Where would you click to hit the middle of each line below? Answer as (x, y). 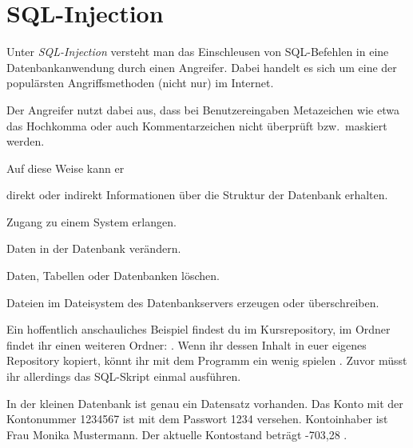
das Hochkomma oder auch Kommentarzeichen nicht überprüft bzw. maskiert (197, 125)
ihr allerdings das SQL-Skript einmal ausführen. (124, 376)
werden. (26, 141)
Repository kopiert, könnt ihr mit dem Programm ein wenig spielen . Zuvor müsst (207, 360)
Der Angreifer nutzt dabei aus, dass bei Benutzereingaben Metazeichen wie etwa (203, 109)
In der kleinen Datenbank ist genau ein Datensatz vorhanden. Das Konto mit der (205, 403)
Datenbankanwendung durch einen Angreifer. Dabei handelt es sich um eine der (202, 67)
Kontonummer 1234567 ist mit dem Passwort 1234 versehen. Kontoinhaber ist (197, 419)
